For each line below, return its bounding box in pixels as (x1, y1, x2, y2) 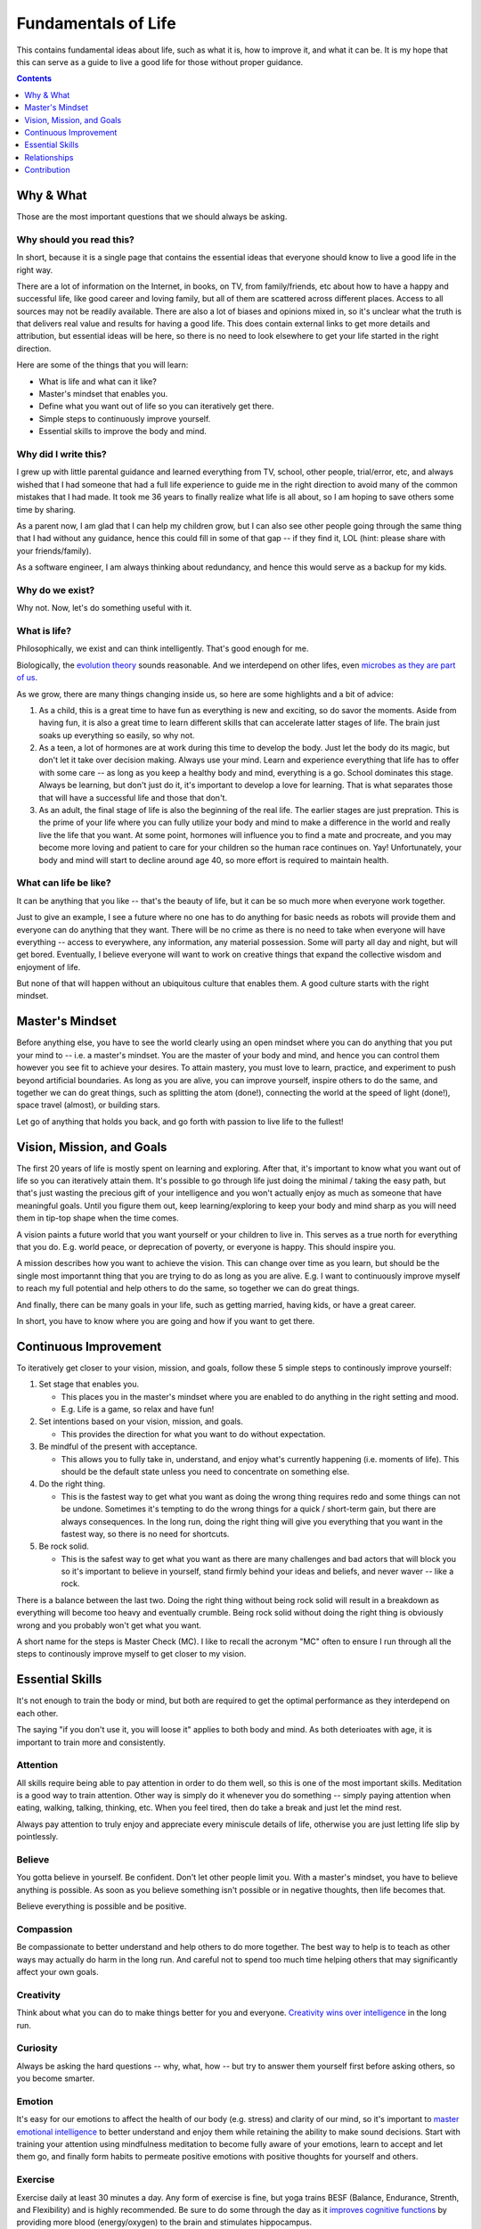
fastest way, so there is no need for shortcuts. (61, 1528, 230, 1539)
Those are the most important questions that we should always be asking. (16, 210, 288, 222)
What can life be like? (16, 876, 111, 889)
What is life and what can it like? (38, 375, 158, 387)
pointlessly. (16, 1831, 59, 1842)
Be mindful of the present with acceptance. (38, 1441, 198, 1452)
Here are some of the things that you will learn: (16, 359, 189, 370)
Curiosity (16, 2042, 58, 2054)
